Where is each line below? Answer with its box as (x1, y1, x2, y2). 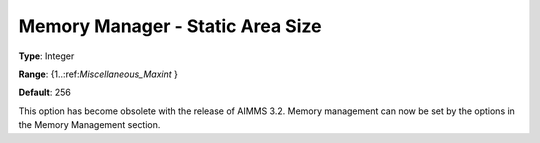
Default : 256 (18, 86, 72, 99)
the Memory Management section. (18, 119, 161, 131)
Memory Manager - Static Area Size (18, 15, 322, 37)
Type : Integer (18, 50, 75, 62)
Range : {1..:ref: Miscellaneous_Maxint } (18, 68, 179, 80)
